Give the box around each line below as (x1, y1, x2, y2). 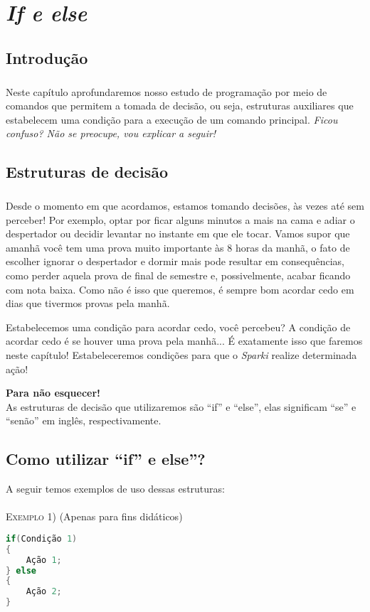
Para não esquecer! (6, 385, 101, 400)
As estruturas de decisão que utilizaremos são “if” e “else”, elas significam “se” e (6, 399, 356, 414)
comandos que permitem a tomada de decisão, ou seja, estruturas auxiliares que (6, 98, 354, 113)
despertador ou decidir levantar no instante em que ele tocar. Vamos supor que (6, 226, 350, 241)
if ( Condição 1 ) (6, 533, 78, 544)
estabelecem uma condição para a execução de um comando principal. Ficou (6, 112, 338, 127)
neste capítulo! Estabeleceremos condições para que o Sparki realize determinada (6, 348, 357, 362)
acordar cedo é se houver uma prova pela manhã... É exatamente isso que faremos (6, 333, 363, 348)
